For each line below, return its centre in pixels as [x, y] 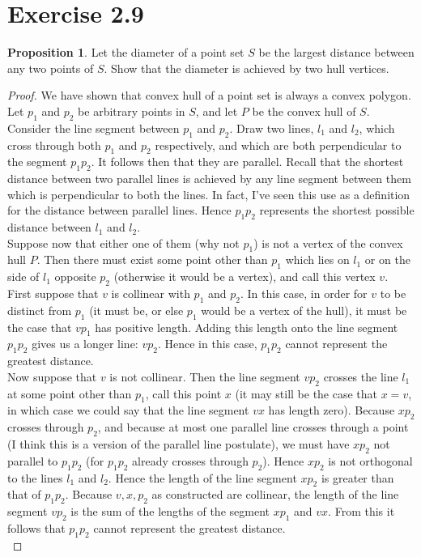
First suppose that [53, 293]
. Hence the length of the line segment [202, 477]
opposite [75, 276]
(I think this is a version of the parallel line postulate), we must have [179, 444]
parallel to [33, 460]
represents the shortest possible [337, 210]
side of [23, 276]
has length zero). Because [332, 410]
